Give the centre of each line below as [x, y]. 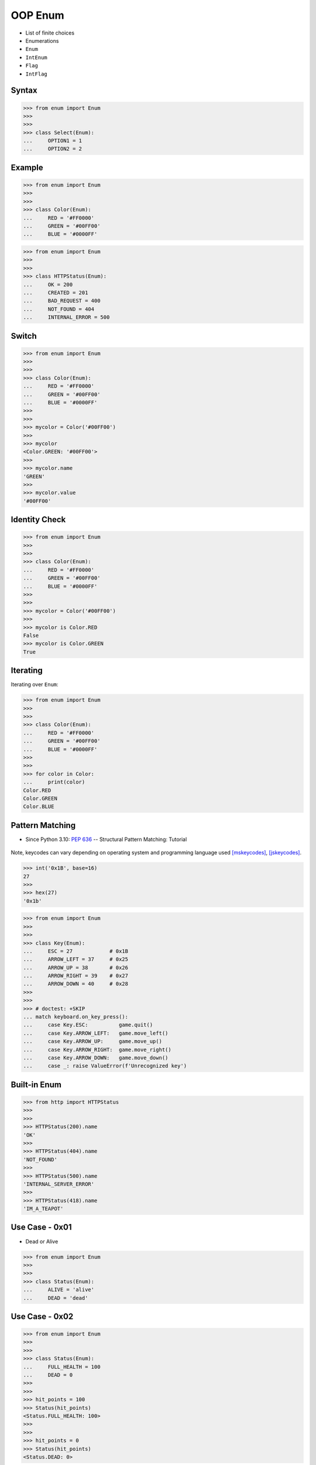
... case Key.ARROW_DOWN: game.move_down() [96, 1058]
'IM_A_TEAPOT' [43, 1209]
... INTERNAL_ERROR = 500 [66, 317]
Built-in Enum [36, 1084]
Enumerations [42, 40]
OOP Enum [37, 15]
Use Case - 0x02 [42, 1316]
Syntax [24, 91]
